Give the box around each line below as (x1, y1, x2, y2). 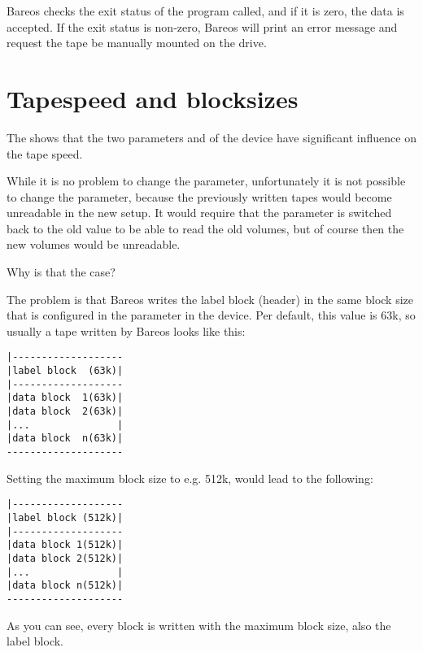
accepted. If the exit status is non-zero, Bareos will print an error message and (7, 18, 398, 35)
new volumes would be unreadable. (7, 236, 181, 253)
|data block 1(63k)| (7, 392, 124, 404)
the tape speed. (7, 145, 83, 162)
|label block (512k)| (7, 511, 124, 524)
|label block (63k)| (7, 365, 124, 377)
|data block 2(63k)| (7, 406, 124, 418)
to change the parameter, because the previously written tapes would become (7, 188, 392, 205)
